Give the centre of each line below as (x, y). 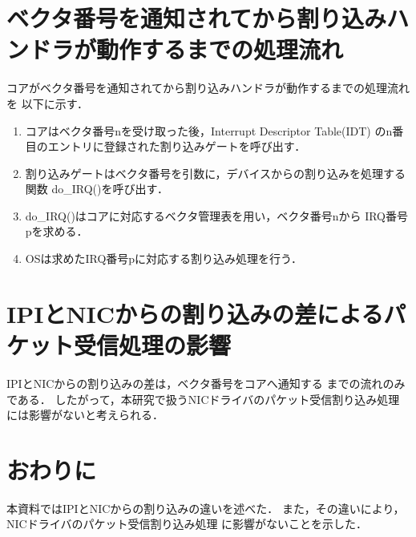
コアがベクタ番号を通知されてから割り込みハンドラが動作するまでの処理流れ (208, 88)
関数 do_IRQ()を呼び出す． (97, 189)
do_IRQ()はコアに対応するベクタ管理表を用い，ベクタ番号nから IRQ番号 (217, 215)
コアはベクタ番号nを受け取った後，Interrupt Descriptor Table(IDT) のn (209, 130)
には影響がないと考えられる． (85, 415)
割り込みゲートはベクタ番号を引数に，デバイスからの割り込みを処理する (216, 173)
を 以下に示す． (48, 103)
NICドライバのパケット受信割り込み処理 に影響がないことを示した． (187, 524)
